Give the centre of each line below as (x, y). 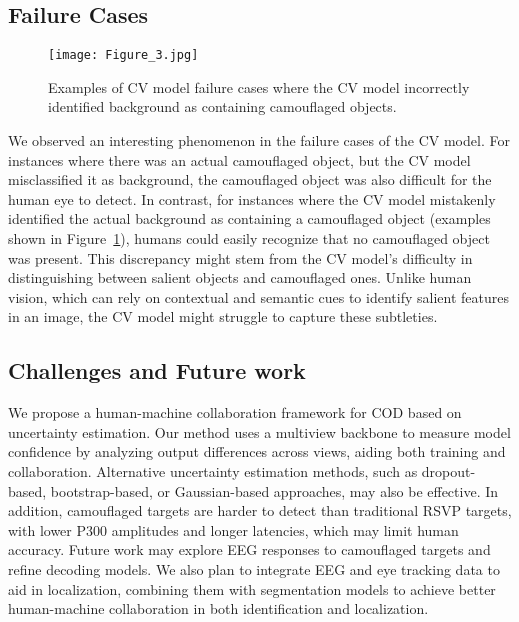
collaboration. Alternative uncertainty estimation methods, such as (213, 470)
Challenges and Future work (157, 370)
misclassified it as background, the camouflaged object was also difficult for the (250, 179)
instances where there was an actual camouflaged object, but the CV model (239, 159)
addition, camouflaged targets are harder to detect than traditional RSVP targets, (260, 510)
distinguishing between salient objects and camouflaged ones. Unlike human (240, 277)
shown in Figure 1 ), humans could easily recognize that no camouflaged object (249, 238)
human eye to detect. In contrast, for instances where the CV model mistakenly (252, 198)
